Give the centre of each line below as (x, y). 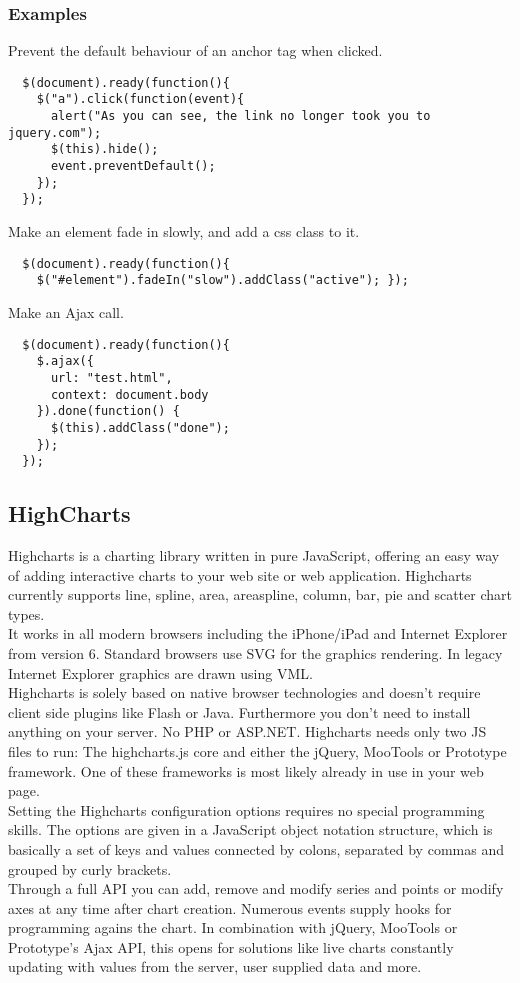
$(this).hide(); (104, 149)
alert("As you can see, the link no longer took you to (240, 116)
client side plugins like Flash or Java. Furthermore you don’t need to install (239, 711)
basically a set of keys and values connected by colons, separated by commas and (256, 848)
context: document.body (129, 394)
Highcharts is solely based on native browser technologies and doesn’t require (244, 692)
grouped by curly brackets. (90, 868)
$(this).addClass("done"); (140, 427)
